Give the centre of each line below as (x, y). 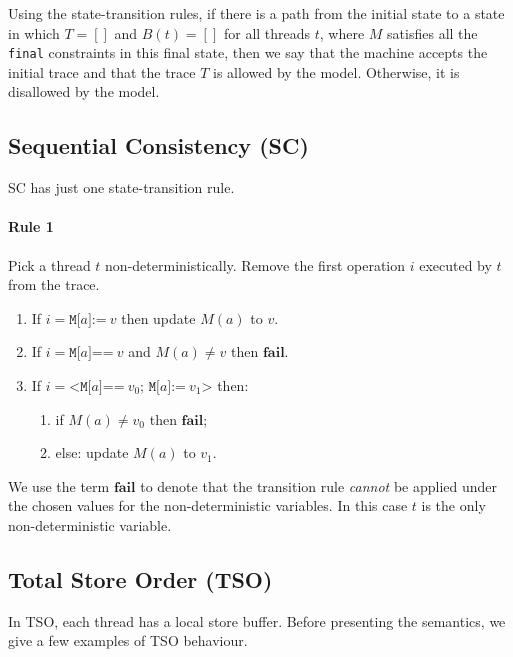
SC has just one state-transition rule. (121, 187)
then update (158, 317)
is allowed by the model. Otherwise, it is (336, 71)
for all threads (267, 32)
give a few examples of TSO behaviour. (128, 640)
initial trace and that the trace (102, 71)
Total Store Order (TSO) (140, 578)
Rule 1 (31, 226)
